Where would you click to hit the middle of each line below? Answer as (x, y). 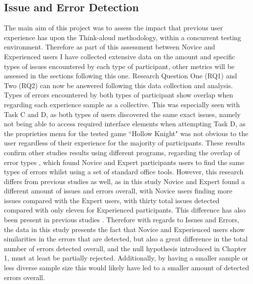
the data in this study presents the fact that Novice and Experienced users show (125, 229)
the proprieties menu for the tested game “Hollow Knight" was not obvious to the (126, 133)
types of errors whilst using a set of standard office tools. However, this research (124, 172)
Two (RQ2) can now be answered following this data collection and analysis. (118, 85)
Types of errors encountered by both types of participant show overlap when (119, 95)
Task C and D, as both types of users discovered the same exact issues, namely (122, 114)
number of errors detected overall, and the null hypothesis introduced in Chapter (125, 248)
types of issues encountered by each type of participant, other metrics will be (119, 66)
